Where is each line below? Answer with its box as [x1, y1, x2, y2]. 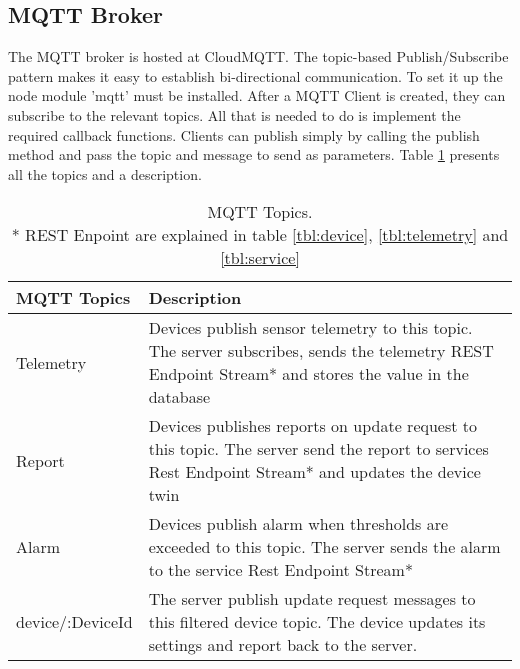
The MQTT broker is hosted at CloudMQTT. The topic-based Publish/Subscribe [8, 46, 509, 67]
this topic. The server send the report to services [148, 437, 489, 461]
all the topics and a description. [8, 163, 202, 184]
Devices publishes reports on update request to [148, 414, 478, 438]
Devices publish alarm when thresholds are [148, 512, 449, 536]
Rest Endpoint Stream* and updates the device [148, 460, 481, 484]
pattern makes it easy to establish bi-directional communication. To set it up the [8, 65, 503, 86]
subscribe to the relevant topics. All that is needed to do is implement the [8, 104, 461, 125]
